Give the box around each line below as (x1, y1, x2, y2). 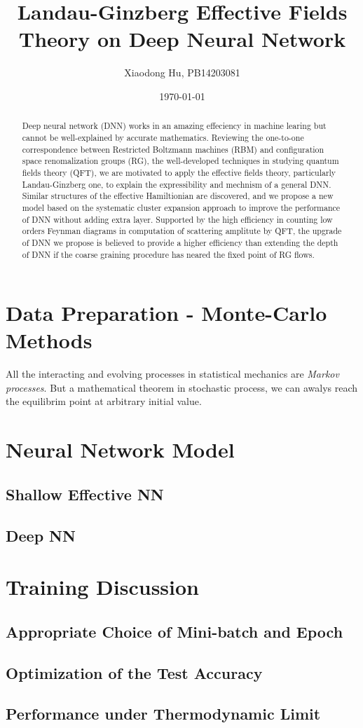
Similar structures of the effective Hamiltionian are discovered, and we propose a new (22, 190, 334, 202)
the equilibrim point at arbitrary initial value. (6, 394, 202, 408)
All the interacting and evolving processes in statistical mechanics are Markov (6, 366, 339, 381)
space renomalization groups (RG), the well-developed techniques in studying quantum (22, 155, 339, 167)
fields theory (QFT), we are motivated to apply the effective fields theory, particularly (22, 166, 336, 178)
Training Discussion (6, 572, 199, 601)
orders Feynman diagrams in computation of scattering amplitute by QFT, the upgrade (22, 225, 342, 237)
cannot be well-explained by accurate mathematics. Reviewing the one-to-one (22, 131, 304, 143)
